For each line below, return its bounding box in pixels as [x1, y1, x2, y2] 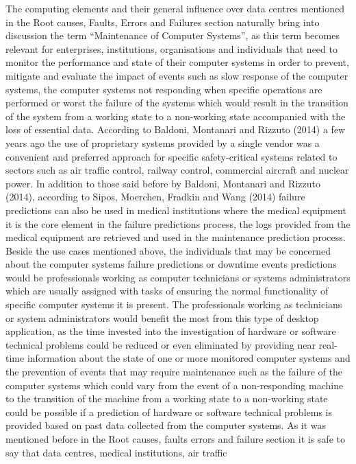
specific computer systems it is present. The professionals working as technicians [5, 297, 342, 312]
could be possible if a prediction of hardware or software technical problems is [5, 404, 333, 419]
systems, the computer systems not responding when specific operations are [5, 82, 322, 96]
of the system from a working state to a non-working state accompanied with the [5, 108, 346, 123]
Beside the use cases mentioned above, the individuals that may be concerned [5, 243, 331, 257]
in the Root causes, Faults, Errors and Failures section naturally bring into [5, 14, 320, 29]
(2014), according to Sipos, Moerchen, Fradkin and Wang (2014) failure [5, 189, 305, 204]
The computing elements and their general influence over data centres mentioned [5, 1, 344, 15]
